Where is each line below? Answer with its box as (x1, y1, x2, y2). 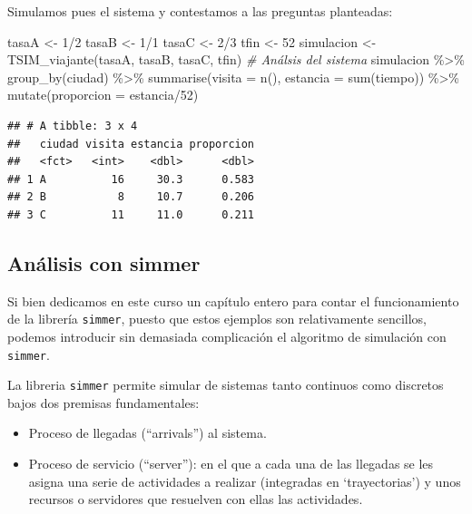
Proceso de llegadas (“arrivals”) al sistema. (28, 423, 267, 442)
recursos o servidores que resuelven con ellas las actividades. (28, 490, 363, 509)
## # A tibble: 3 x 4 (7, 119, 138, 132)
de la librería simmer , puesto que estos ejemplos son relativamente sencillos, (7, 309, 428, 328)
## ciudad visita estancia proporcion (7, 137, 255, 150)
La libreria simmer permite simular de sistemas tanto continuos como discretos (7, 375, 444, 394)
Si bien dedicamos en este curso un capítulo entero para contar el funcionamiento (7, 291, 459, 310)
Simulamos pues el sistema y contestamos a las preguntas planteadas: (7, 2, 393, 20)
